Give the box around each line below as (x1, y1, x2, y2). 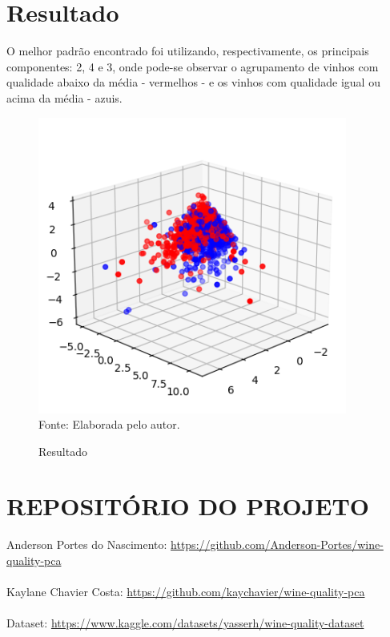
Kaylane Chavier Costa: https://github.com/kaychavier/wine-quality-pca (6, 583, 365, 600)
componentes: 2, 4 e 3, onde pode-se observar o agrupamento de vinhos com (6, 58, 379, 75)
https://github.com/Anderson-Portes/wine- (171, 536, 384, 553)
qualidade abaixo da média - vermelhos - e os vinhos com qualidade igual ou (6, 74, 380, 91)
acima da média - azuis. (6, 89, 123, 106)
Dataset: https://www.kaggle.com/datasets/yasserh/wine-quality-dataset (6, 615, 364, 631)
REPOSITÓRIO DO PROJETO (6, 490, 369, 522)
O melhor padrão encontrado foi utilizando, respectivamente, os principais (6, 42, 369, 59)
